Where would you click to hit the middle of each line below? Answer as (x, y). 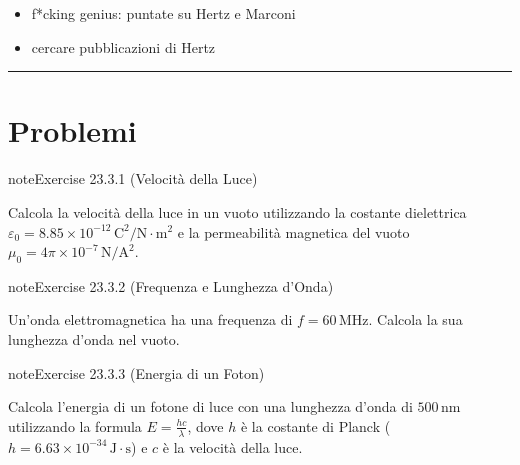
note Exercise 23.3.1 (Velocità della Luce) (133, 178)
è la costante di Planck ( (315, 425)
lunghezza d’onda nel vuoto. (94, 339)
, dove (205, 425)
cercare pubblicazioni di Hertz (123, 46)
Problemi (72, 130)
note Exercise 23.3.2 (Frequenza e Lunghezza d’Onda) (171, 285)
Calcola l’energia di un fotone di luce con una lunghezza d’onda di (210, 406)
